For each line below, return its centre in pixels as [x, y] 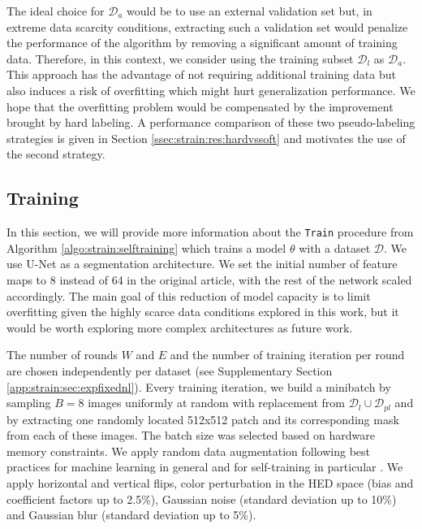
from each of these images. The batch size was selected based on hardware [191, 435]
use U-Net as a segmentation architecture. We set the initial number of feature [202, 264]
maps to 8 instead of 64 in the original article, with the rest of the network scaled [209, 279]
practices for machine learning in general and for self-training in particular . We [205, 467]
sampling [29, 403]
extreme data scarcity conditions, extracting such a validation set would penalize [207, 26]
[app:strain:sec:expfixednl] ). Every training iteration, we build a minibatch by [199, 386]
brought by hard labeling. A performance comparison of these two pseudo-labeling [211, 122]
